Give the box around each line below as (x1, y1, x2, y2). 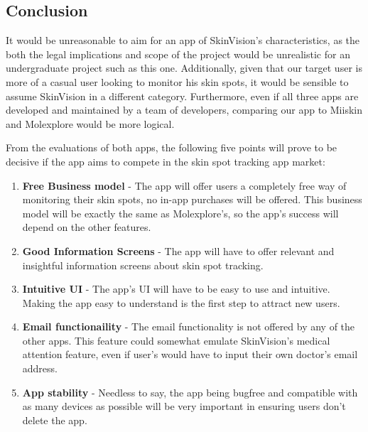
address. (22, 361, 58, 376)
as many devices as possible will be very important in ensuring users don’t (22, 399, 346, 414)
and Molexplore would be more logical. (6, 116, 175, 131)
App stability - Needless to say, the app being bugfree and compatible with (22, 384, 358, 399)
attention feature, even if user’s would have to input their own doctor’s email (22, 347, 358, 362)
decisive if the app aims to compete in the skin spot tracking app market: (6, 153, 325, 168)
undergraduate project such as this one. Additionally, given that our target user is (6, 60, 362, 75)
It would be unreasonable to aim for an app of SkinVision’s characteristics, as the (6, 33, 360, 48)
